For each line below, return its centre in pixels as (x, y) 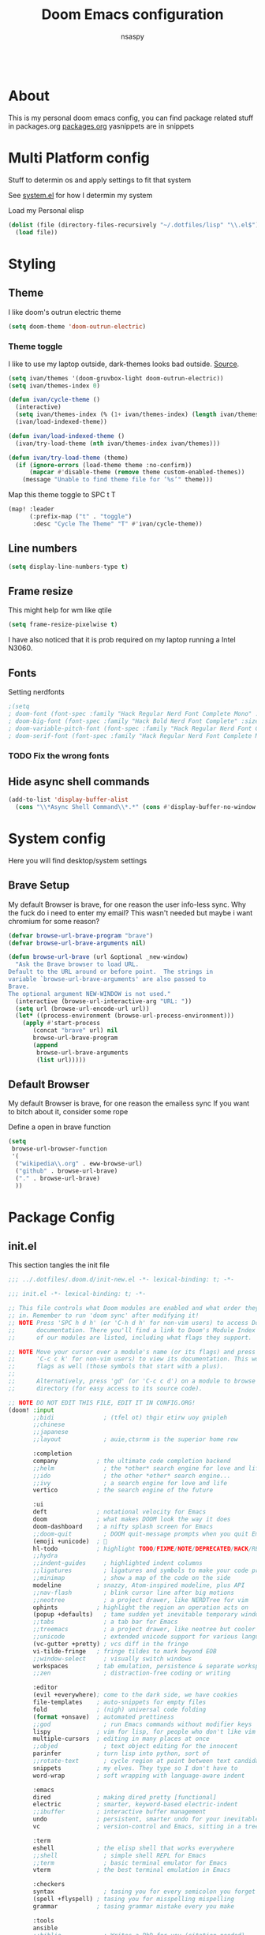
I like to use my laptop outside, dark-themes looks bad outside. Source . (124, 364)
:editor (45, 1688)
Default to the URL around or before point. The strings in (111, 972)
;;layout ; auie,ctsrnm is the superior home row (135, 1439)
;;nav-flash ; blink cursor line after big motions (134, 1593)
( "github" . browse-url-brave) (67, 1171)
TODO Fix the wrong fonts (59, 756)
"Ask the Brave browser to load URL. (77, 964)
